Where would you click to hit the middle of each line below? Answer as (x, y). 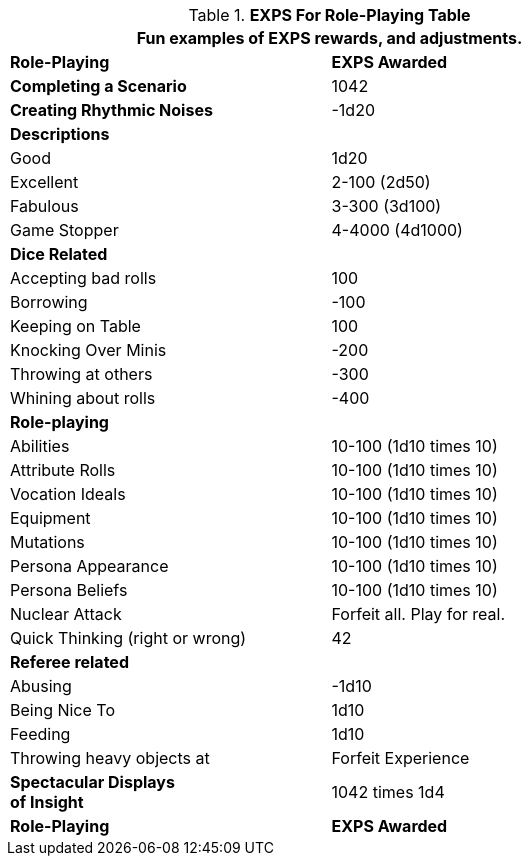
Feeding (40, 734)
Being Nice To (63, 710)
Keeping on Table (75, 326)
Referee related (69, 662)
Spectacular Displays (92, 782)
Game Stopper (64, 230)
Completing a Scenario (98, 86)
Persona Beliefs (69, 590)
